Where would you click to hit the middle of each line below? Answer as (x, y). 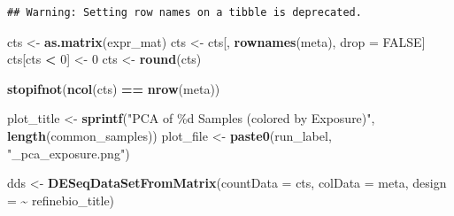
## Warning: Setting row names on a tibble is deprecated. (185, 12)
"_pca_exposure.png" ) (69, 153)
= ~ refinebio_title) (61, 200)
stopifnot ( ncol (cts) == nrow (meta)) (114, 88)
